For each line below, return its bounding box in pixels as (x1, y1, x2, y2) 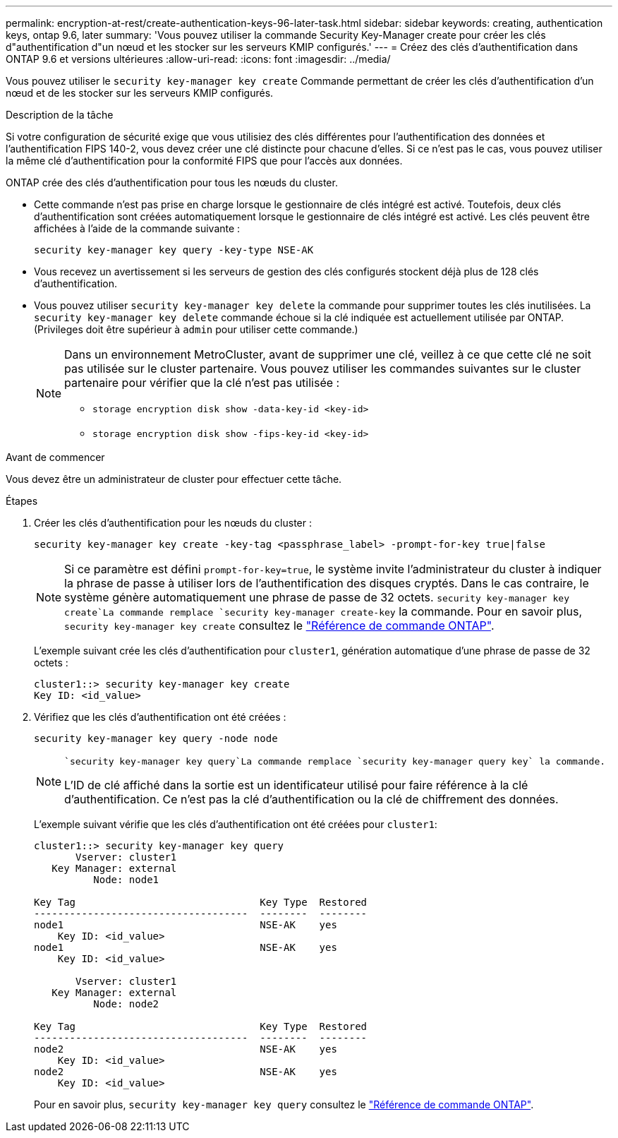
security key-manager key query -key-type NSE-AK (34, 244, 314, 256)
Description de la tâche (6, 109, 114, 121)
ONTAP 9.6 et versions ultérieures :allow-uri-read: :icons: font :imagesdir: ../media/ (6, 53, 391, 65)
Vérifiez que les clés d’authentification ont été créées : (34, 711, 286, 723)
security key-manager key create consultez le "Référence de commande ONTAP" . (64, 618, 495, 633)
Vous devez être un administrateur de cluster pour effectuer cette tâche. (6, 473, 342, 485)
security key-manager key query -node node (34, 733, 278, 744)
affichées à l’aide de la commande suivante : (34, 222, 241, 234)
